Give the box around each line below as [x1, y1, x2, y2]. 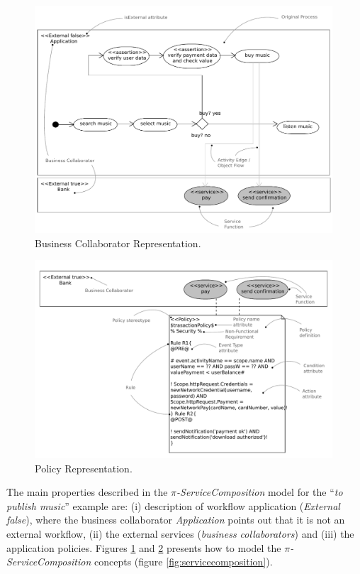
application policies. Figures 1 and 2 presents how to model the [6, 540, 281, 555]
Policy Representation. [35, 460, 133, 475]
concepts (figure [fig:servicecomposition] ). [94, 554, 273, 569]
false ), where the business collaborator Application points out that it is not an [6, 512, 345, 527]
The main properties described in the [6, 484, 168, 499]
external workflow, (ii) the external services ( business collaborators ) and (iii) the [6, 526, 354, 541]
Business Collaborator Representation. [35, 235, 201, 250]
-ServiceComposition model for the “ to [176, 484, 343, 499]
